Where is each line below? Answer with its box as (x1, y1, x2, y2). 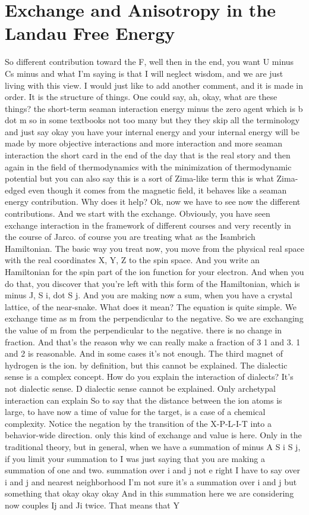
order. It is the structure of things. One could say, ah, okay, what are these (5, 90, 278, 103)
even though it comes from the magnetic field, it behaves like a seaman (28, 183, 287, 196)
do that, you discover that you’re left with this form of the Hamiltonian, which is (5, 277, 300, 289)
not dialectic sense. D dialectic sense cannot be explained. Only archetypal (5, 382, 276, 394)
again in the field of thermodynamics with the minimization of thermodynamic (5, 160, 292, 173)
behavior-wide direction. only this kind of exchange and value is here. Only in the (5, 429, 302, 441)
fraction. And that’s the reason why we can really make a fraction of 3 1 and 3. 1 (5, 335, 301, 348)
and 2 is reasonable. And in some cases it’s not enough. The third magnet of (5, 347, 283, 360)
